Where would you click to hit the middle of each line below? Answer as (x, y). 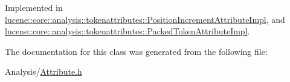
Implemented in (34, 7)
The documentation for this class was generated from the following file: (136, 51)
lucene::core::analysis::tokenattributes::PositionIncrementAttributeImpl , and (145, 19)
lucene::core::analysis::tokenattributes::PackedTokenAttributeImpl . (127, 31)
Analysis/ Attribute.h (43, 71)
